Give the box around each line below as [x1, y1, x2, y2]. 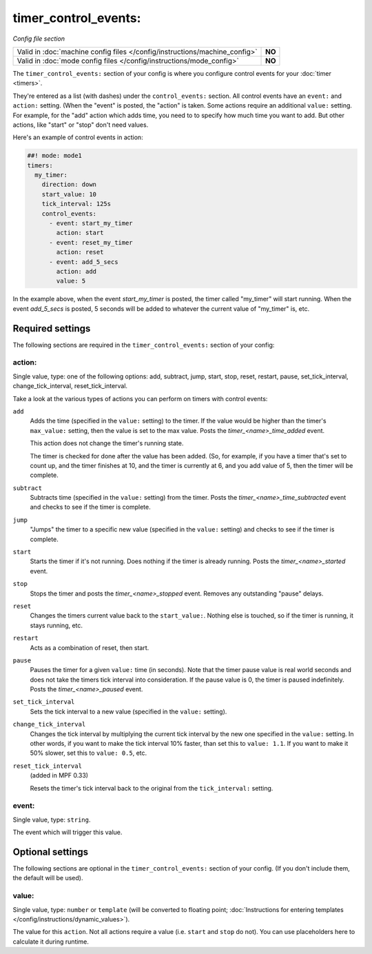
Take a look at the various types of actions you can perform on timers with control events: [12, 394, 268, 403]
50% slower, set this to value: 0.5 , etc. [30, 749, 147, 758]
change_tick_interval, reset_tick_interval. [12, 382, 127, 390]
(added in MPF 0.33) [30, 771, 89, 780]
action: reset [56, 248, 104, 256]
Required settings [12, 323, 91, 334]
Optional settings [12, 846, 89, 857]
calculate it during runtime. [12, 937, 90, 946]
